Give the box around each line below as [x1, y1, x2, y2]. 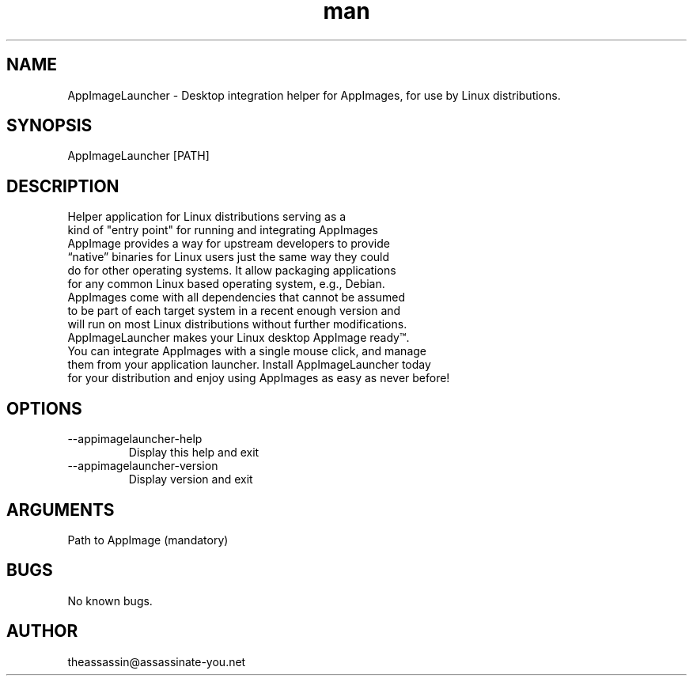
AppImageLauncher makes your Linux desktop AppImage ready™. [67, 331, 410, 345]
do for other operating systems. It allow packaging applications [67, 263, 396, 278]
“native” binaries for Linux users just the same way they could [67, 250, 390, 264]
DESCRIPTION [6, 176, 119, 196]
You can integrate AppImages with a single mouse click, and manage [67, 344, 427, 358]
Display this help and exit [128, 445, 259, 460]
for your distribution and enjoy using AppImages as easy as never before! [67, 371, 450, 385]
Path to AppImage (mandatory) [67, 532, 229, 547]
